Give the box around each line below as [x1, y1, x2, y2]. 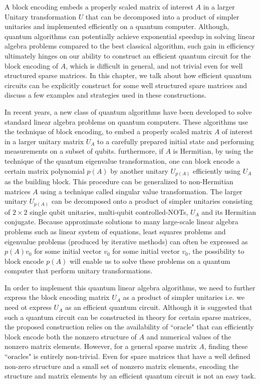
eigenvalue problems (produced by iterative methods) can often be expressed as [5, 236, 248, 246]
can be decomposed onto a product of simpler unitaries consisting [51, 196, 253, 206]
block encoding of [5, 60, 58, 71]
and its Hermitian [201, 206, 256, 217]
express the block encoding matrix [5, 292, 110, 302]
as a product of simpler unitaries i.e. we [123, 292, 245, 302]
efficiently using [192, 165, 240, 176]
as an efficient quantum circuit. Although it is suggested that [65, 302, 252, 312]
